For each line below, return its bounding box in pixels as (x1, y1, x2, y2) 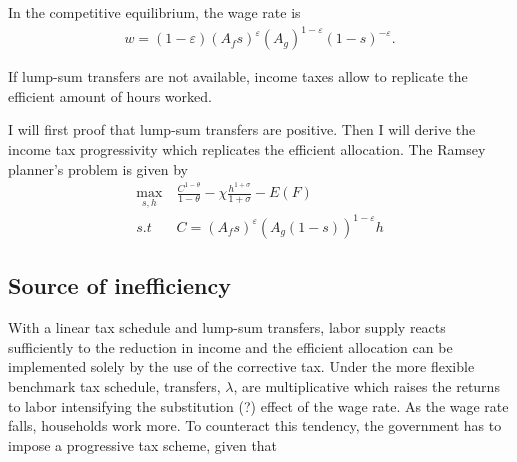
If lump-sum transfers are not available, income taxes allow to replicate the (8, 66, 468, 87)
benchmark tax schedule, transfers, (8, 375, 221, 396)
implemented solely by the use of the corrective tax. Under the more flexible (8, 356, 475, 377)
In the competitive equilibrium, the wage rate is (8, 2, 301, 22)
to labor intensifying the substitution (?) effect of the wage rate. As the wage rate (8, 395, 509, 416)
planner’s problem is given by (8, 158, 188, 179)
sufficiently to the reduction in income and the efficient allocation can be (8, 336, 453, 357)
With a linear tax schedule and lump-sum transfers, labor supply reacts (8, 317, 446, 338)
